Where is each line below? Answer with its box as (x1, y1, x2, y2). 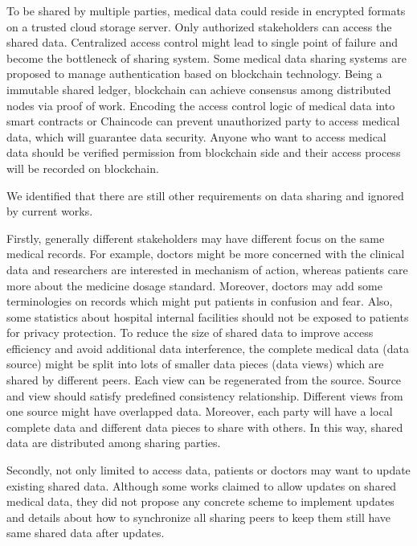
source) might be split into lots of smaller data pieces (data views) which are (6, 355, 384, 372)
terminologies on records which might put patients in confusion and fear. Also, (6, 293, 393, 310)
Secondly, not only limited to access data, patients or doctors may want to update (6, 462, 411, 478)
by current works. (6, 203, 93, 220)
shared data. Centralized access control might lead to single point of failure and (6, 34, 398, 51)
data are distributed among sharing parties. (6, 434, 221, 451)
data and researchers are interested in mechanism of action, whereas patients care (6, 261, 408, 277)
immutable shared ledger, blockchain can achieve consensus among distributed (6, 80, 391, 97)
